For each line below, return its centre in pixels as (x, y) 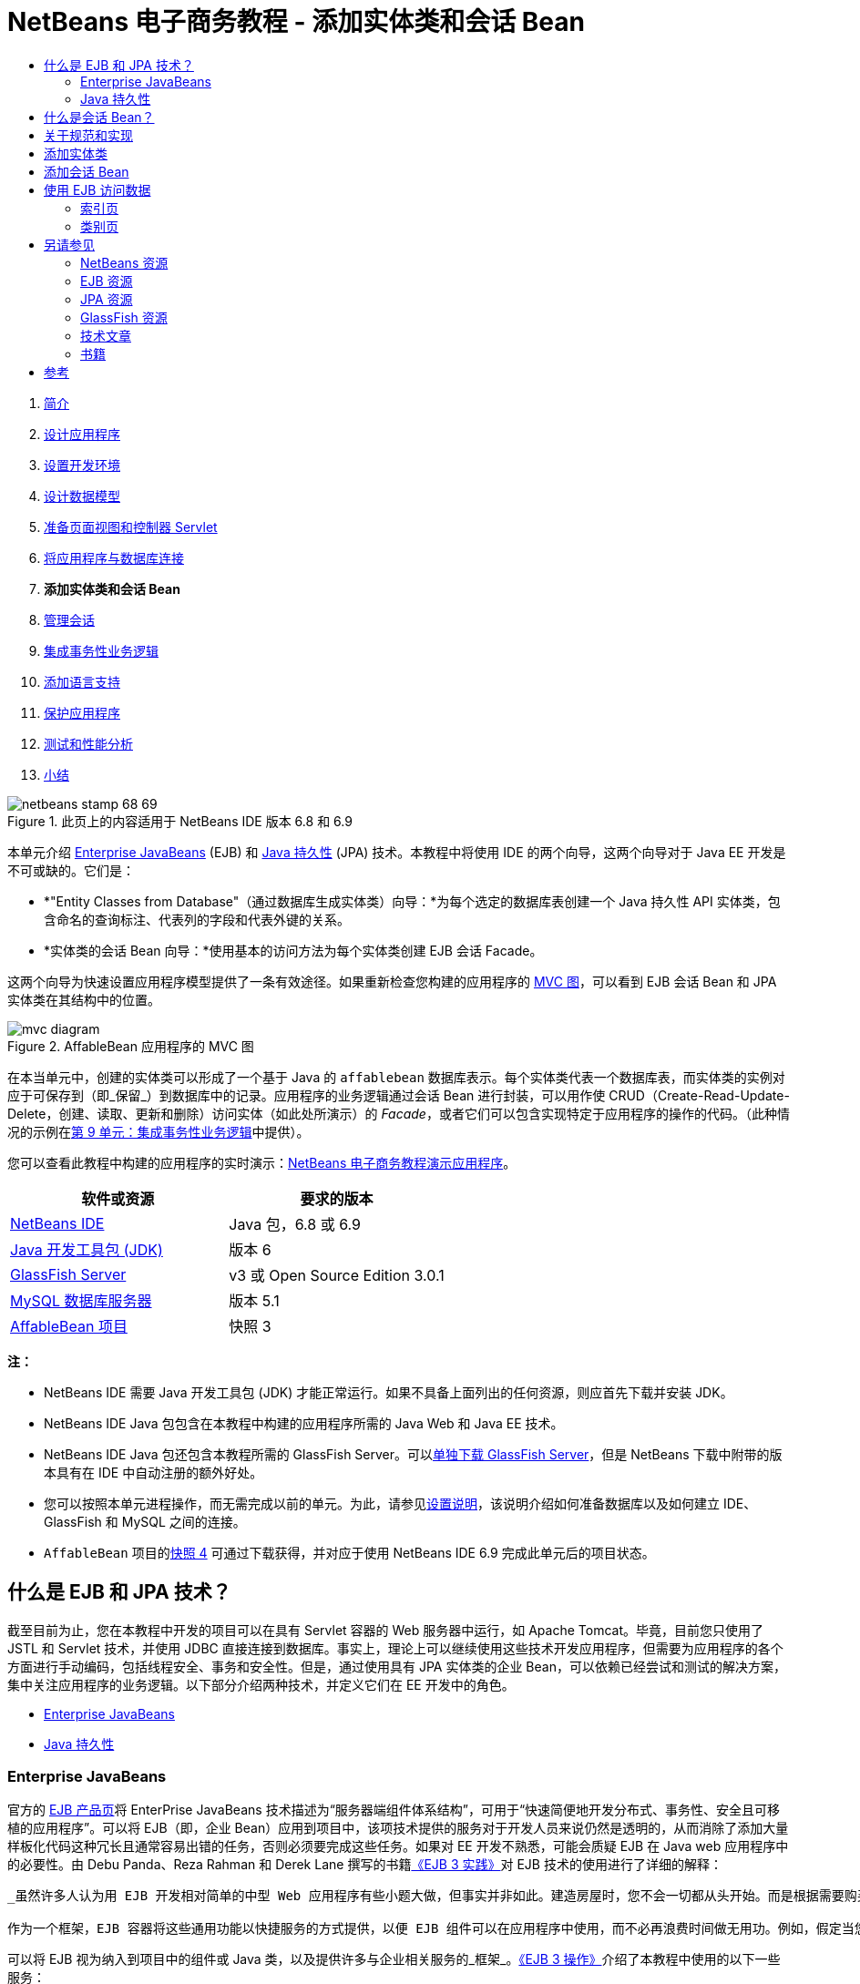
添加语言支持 (82, 681)
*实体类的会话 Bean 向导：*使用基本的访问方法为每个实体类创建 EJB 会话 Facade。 (293, 950)
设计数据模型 (82, 496)
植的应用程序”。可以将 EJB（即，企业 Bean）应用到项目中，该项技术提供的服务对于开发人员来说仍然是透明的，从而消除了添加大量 (398, 1828)
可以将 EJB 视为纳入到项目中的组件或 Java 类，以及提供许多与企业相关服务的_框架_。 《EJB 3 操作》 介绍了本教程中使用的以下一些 (394, 1959)
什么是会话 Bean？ (99, 117)
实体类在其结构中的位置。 (84, 999)
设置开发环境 (82, 465)
